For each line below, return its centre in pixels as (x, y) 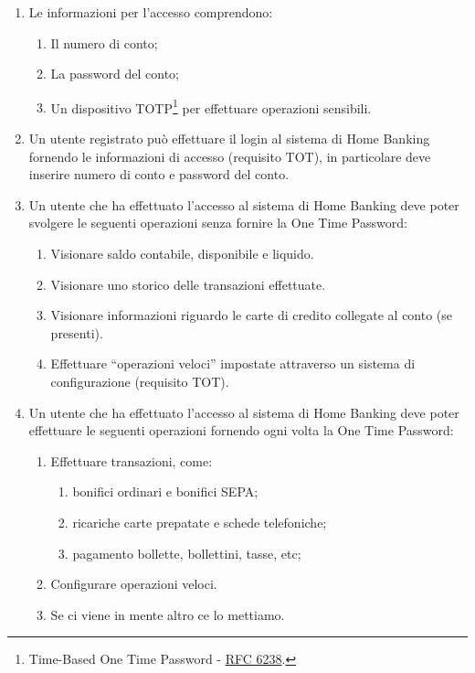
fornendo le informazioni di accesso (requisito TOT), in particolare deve (230, 156)
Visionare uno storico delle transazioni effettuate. (188, 284)
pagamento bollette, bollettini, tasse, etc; (187, 553)
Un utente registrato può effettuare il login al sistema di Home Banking (229, 139)
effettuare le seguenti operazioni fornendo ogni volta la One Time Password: (241, 430)
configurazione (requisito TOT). (140, 381)
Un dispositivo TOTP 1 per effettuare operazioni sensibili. (211, 106)
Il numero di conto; (104, 43)
